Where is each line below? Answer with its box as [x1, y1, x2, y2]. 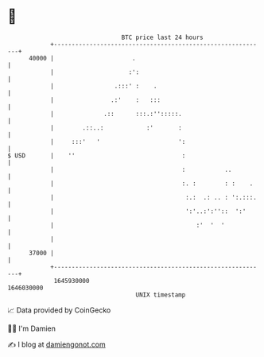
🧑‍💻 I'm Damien [7, 324, 56, 333]
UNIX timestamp [135, 290, 186, 299]
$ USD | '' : [7, 151, 186, 160]
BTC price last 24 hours [121, 33, 204, 41]
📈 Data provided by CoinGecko [7, 305, 111, 315]
